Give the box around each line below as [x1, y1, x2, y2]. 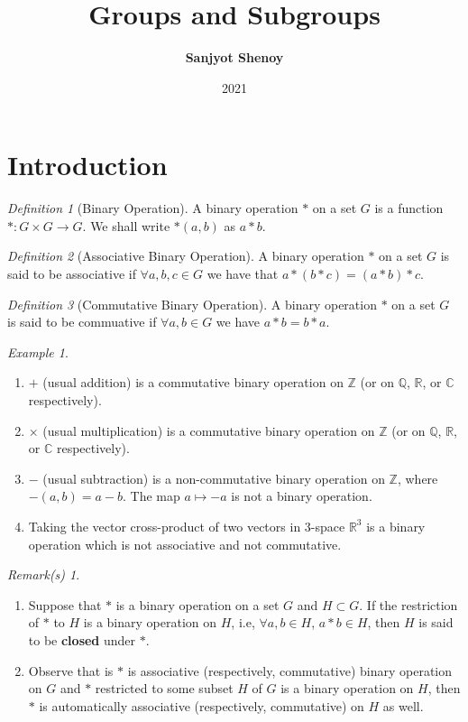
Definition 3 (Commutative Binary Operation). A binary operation [7, 294, 377, 313]
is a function [374, 199, 444, 218]
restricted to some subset [95, 679, 234, 698]
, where [397, 468, 438, 487]
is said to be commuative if [7, 312, 157, 331]
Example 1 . [7, 342, 69, 361]
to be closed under [28, 630, 136, 649]
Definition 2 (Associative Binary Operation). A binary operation [7, 246, 364, 265]
